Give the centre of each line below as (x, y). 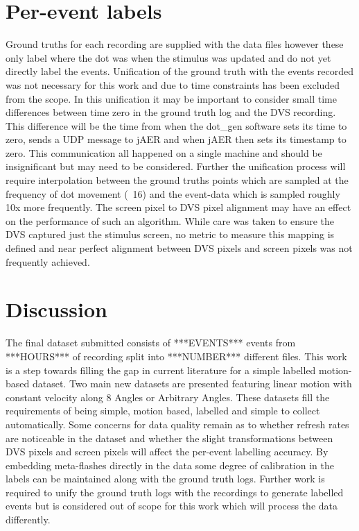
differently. (28, 520)
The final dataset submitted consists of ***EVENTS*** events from (151, 343)
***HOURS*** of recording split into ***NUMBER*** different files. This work (176, 356)
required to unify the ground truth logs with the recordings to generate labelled (175, 492)
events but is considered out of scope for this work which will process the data (172, 506)
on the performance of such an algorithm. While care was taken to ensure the (170, 220)
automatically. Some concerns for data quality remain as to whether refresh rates (177, 424)
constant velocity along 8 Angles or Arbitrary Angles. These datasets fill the (168, 397)
